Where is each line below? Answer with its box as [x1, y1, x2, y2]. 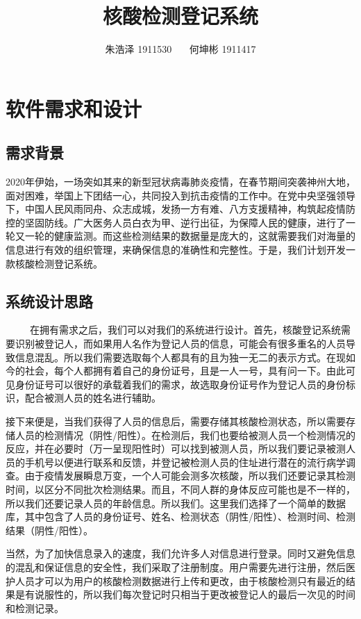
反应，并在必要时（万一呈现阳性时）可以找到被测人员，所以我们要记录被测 [6, 441, 346, 456]
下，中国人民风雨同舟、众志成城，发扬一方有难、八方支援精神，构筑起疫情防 [6, 201, 355, 216]
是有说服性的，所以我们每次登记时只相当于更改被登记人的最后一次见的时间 [15, 587, 355, 602]
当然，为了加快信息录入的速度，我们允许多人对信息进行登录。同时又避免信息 [6, 546, 355, 561]
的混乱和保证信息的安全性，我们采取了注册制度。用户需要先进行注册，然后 [6, 559, 346, 574]
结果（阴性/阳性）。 [6, 522, 93, 537]
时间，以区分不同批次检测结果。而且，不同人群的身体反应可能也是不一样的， [6, 482, 355, 496]
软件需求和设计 [6, 94, 142, 122]
